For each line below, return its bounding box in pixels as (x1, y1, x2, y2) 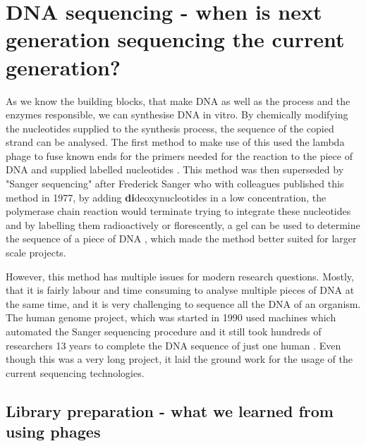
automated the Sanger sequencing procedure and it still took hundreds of (6, 324, 322, 338)
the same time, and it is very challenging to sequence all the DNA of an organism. (6, 296, 361, 311)
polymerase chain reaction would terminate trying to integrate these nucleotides (6, 204, 351, 218)
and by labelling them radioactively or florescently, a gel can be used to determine (6, 217, 360, 232)
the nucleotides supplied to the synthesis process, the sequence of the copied (6, 120, 334, 135)
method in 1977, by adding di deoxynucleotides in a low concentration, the (6, 190, 327, 204)
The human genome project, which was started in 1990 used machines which (6, 310, 336, 325)
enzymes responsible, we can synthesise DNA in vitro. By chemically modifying (6, 107, 348, 122)
